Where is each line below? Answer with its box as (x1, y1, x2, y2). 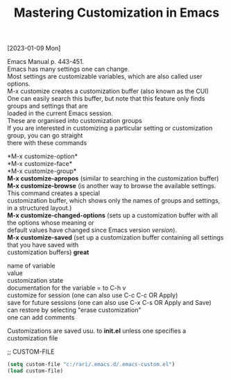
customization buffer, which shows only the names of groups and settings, (7, 197, 221, 205)
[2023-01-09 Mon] (7, 44, 61, 53)
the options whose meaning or (7, 219, 95, 227)
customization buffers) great (7, 248, 89, 256)
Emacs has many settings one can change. (7, 65, 130, 74)
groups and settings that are (7, 102, 88, 110)
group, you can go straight (7, 131, 83, 140)
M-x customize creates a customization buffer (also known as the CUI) (7, 87, 209, 95)
